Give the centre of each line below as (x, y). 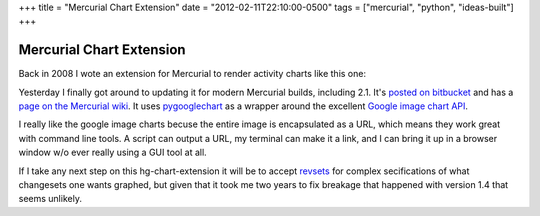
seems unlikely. (50, 199)
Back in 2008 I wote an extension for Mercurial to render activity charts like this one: (192, 74)
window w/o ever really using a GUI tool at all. (112, 152)
